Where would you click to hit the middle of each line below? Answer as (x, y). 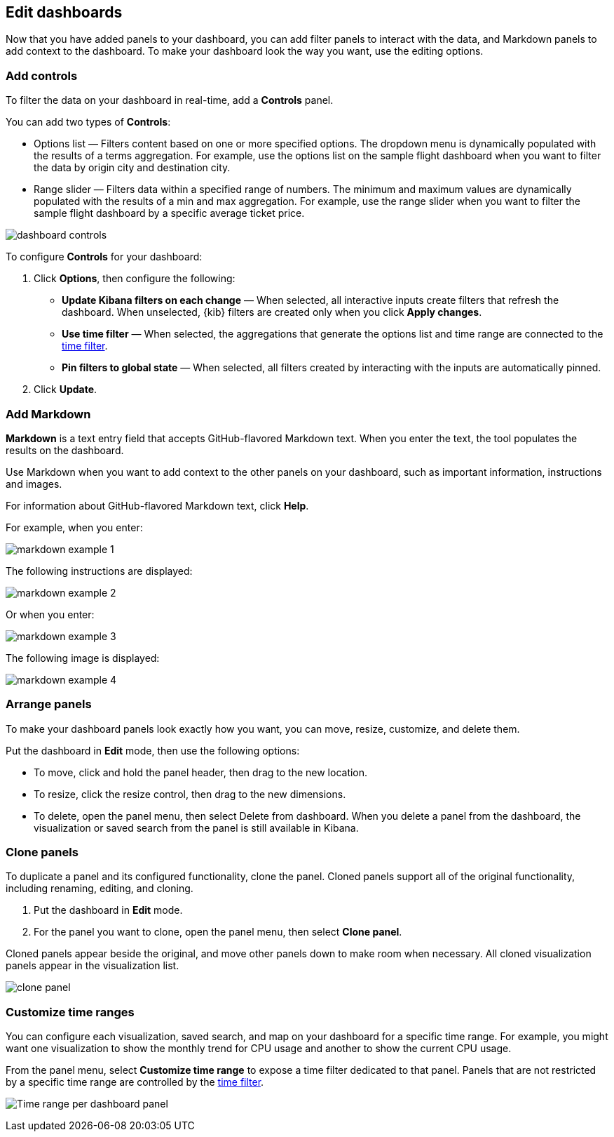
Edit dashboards (64, 12)
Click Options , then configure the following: (135, 279)
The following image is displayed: (83, 658)
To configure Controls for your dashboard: (104, 257)
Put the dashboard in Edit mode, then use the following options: (153, 750)
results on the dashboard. (65, 450)
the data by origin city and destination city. (132, 168)
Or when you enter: (50, 614)
